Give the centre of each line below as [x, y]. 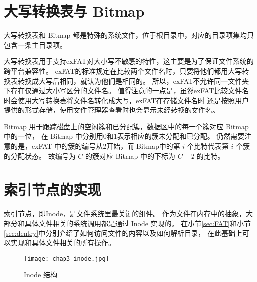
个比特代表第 [208, 146]
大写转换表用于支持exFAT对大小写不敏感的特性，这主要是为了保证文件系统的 [129, 61]
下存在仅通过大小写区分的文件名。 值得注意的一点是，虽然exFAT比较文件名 [127, 90]
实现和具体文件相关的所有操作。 [63, 243]
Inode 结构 [40, 274]
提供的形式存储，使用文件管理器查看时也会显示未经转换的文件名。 [112, 110]
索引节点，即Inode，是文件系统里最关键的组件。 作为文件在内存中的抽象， [125, 213]
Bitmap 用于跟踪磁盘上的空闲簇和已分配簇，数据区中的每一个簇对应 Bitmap [126, 126]
